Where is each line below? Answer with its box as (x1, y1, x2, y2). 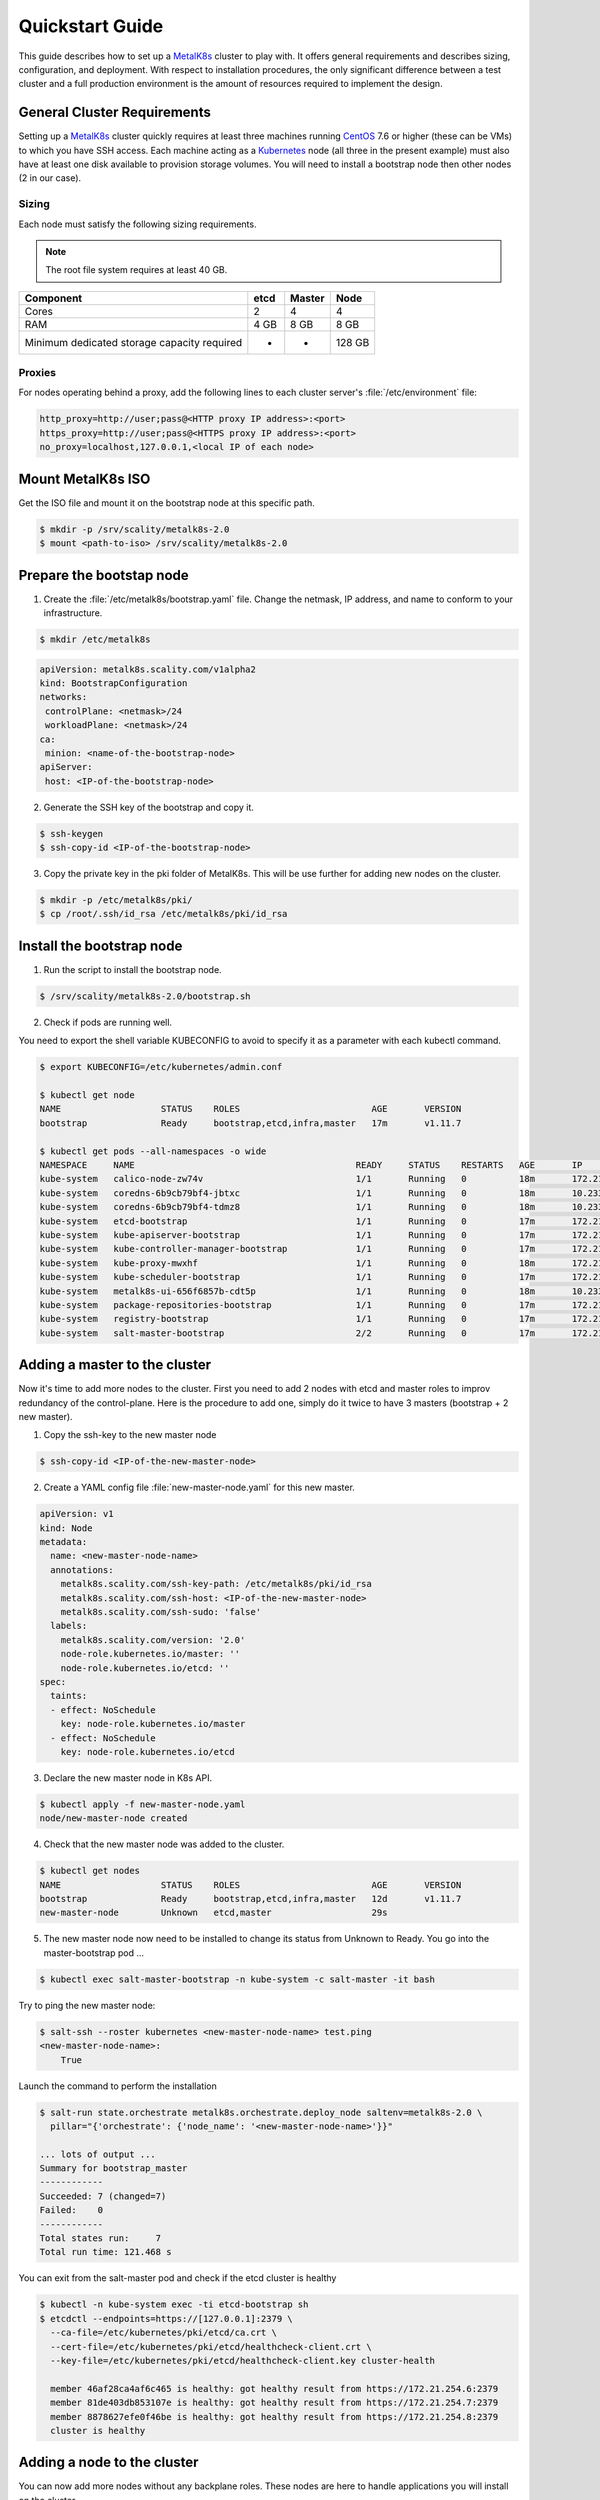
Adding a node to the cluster (18, 2454, 199, 2471)
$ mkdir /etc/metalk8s (39, 633, 151, 645)
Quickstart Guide (18, 15, 164, 37)
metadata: (39, 1536, 88, 1548)
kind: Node (39, 1522, 93, 1534)
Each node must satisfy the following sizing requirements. (18, 218, 257, 230)
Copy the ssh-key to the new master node (43, 1429, 217, 1441)
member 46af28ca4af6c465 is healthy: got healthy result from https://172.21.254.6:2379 (50, 2383, 499, 2394)
